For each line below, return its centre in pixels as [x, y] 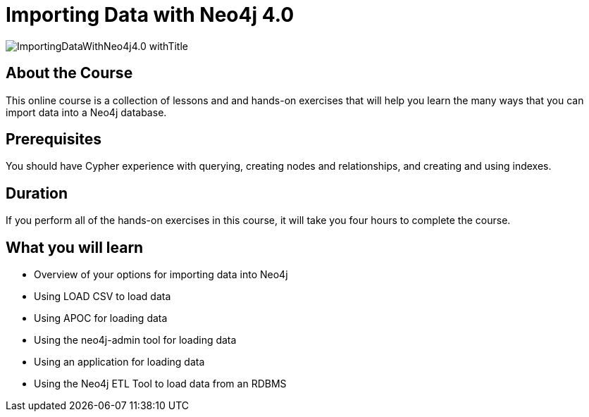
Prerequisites [54, 139]
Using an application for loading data [119, 362]
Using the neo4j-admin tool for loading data [135, 340]
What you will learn [75, 247]
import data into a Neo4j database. [86, 112]
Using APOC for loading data [101, 318]
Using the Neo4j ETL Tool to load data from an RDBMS [160, 384]
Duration [37, 193]
